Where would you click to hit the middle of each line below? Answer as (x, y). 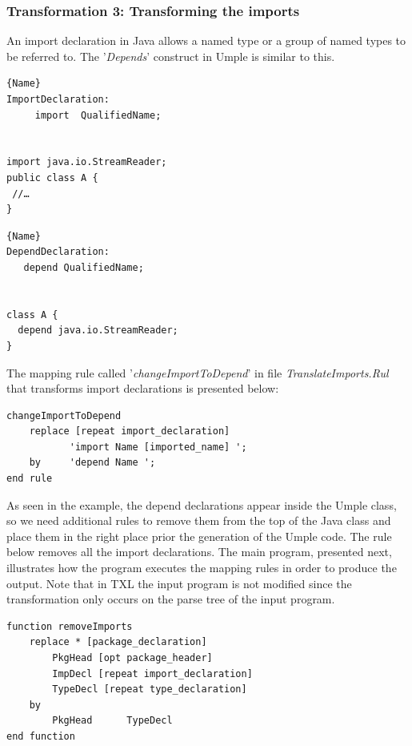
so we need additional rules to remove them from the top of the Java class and (199, 520)
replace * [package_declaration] (118, 642)
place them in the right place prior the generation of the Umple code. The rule (199, 536)
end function (41, 736)
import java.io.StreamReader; (87, 162)
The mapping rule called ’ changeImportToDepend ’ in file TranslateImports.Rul (198, 372)
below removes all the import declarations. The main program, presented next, (199, 552)
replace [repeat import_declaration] (130, 431)
